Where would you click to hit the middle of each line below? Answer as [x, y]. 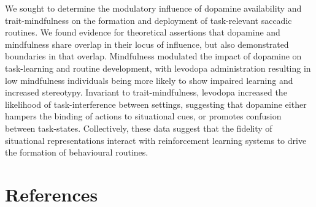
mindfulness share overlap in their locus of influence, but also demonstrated [147, 44]
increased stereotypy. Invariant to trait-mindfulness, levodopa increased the [146, 92]
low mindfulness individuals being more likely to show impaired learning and [149, 80]
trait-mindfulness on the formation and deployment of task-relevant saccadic [148, 20]
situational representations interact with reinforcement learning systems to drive [156, 140]
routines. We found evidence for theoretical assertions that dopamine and [143, 32]
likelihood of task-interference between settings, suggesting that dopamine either [156, 104]
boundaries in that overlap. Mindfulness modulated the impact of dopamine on [153, 56]
